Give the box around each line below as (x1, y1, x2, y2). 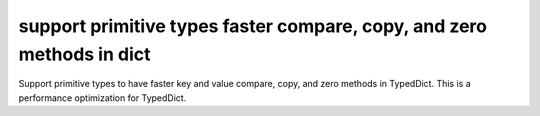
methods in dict (18, 43, 151, 65)
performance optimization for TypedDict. (18, 91, 187, 104)
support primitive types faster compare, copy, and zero (18, 15, 487, 37)
